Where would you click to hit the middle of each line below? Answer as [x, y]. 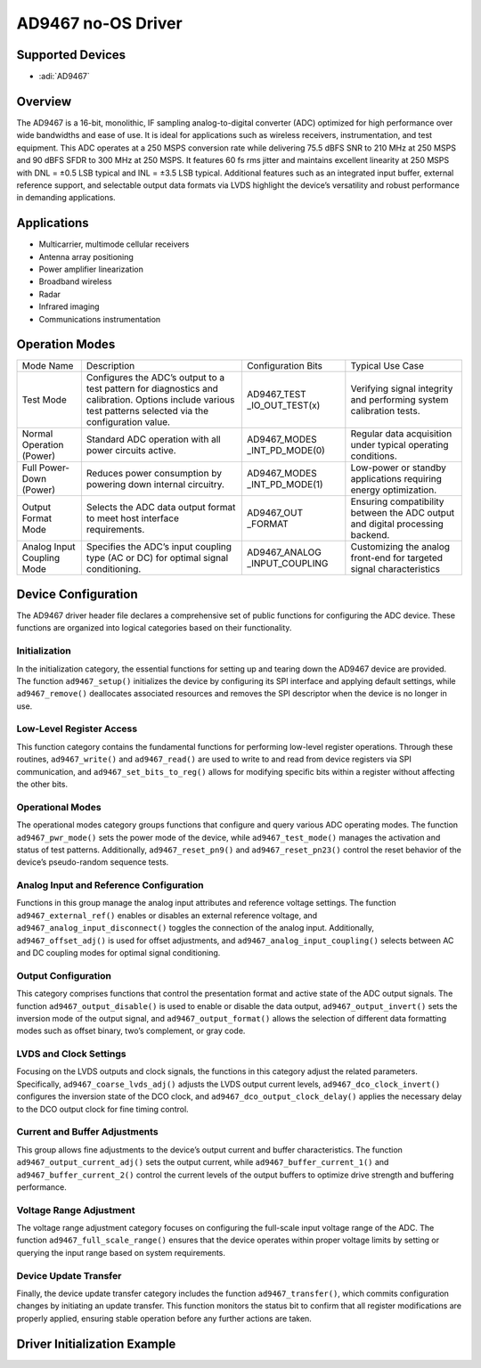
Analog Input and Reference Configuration [110, 885]
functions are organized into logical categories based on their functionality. [154, 628]
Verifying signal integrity [402, 389]
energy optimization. [394, 490]
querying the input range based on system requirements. [121, 1252]
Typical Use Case [387, 366]
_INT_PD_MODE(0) [285, 451]
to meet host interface [133, 518]
